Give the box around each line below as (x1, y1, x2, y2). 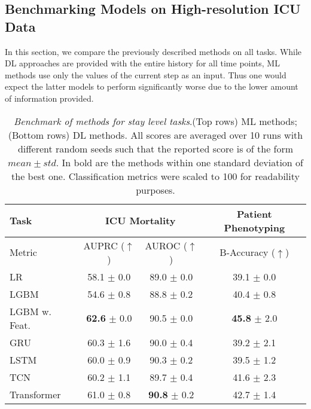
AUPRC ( (83, 238, 125, 252)
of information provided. (5, 91, 94, 104)
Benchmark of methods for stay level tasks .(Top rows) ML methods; (14, 114, 297, 128)
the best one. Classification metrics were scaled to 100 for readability (11, 169, 300, 183)
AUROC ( (145, 238, 187, 252)
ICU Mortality (105, 213, 176, 228)
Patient (236, 206, 272, 221)
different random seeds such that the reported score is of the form (17, 141, 294, 155)
